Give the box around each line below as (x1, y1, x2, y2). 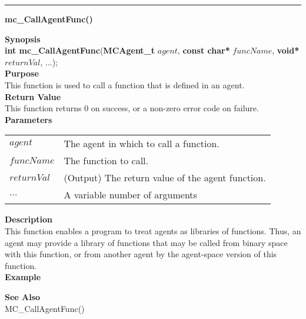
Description (5, 213, 53, 225)
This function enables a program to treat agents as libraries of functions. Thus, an (5, 224, 301, 237)
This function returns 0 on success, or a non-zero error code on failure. (5, 102, 259, 114)
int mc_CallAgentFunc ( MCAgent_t (5, 44, 155, 57)
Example (5, 271, 41, 283)
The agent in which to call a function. (64, 137, 219, 151)
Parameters (5, 113, 52, 125)
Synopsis (5, 32, 41, 45)
